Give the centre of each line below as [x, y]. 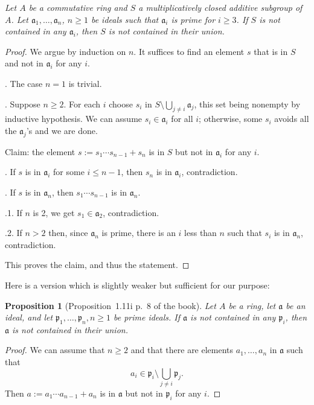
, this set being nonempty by [247, 104]
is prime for [193, 19]
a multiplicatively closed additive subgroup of [220, 7]
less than [200, 233]
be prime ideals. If [147, 317]
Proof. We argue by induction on [66, 51]
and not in [24, 63]
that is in [271, 51]
